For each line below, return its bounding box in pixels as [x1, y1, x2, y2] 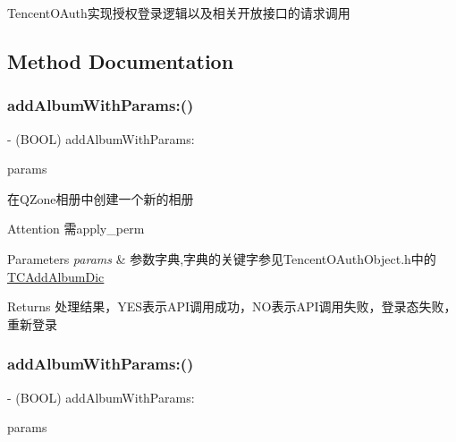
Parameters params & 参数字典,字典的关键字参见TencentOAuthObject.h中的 [7, 249, 436, 268]
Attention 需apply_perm [7, 219, 145, 238]
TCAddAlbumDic [7, 267, 105, 285]
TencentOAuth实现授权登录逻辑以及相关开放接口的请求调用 [7, 4, 350, 21]
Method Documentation [7, 47, 234, 74]
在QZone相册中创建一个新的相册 [7, 189, 194, 208]
